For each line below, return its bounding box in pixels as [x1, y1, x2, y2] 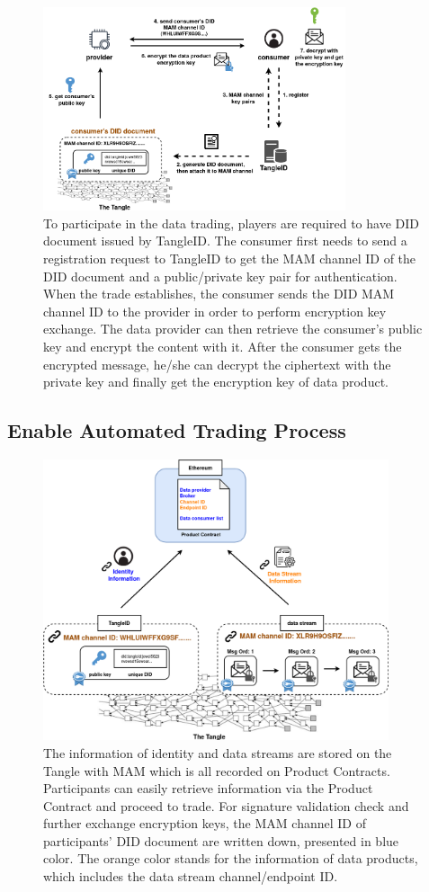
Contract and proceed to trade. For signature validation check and [43, 796, 409, 815]
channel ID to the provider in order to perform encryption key [43, 301, 387, 320]
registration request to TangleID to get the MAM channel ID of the [43, 249, 416, 267]
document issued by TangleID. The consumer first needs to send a [43, 231, 407, 250]
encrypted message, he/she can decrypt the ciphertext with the [43, 354, 391, 373]
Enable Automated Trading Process [7, 416, 346, 444]
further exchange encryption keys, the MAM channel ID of [43, 814, 366, 833]
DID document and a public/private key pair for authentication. [43, 266, 398, 285]
